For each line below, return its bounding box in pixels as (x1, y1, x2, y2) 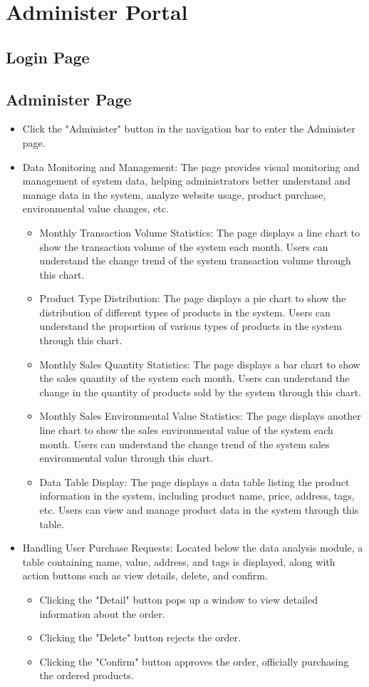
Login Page (6, 46, 90, 68)
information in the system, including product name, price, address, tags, (39, 488, 355, 503)
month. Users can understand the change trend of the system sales (39, 436, 330, 451)
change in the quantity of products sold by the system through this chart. (39, 384, 361, 399)
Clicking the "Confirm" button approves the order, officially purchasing (39, 654, 349, 668)
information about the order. (39, 606, 165, 621)
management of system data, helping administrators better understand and (22, 173, 351, 188)
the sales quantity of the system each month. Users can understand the (39, 371, 350, 386)
